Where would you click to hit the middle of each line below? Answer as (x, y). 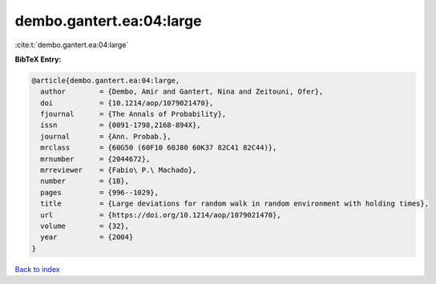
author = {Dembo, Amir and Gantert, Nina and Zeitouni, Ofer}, (182, 92)
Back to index (37, 269)
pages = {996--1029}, (100, 192)
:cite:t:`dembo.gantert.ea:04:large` (72, 45)
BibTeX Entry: (38, 59)
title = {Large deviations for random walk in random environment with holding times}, (234, 204)
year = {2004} (87, 237)
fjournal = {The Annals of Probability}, (133, 114)
